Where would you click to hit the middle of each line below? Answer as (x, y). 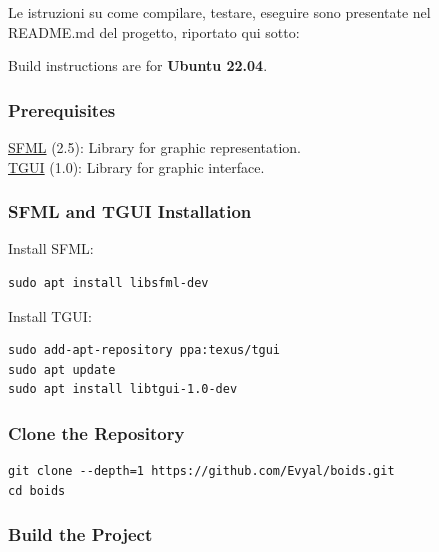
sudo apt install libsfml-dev (108, 283)
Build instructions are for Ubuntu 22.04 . (138, 65)
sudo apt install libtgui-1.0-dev (123, 389)
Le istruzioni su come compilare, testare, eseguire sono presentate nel (219, 12)
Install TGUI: (50, 315)
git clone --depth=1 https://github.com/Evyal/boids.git (201, 471)
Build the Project (80, 534)
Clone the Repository (96, 432)
